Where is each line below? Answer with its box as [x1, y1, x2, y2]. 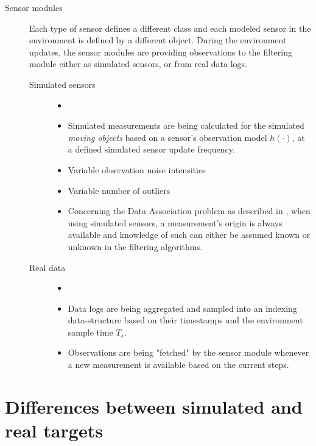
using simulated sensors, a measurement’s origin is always [68, 216, 283, 229]
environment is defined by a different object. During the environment [29, 34, 287, 46]
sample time [68, 325, 113, 338]
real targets [5, 418, 103, 443]
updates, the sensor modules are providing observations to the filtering [29, 45, 292, 58]
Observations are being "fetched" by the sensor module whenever [68, 346, 309, 359]
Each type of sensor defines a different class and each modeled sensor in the [29, 21, 311, 34]
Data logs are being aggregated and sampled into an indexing [68, 301, 297, 314]
